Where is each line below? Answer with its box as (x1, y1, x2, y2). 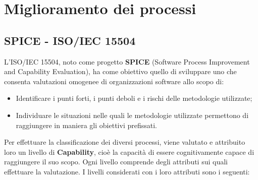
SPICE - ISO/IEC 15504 (4, 32, 136, 48)
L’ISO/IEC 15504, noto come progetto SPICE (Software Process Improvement (4, 56, 250, 67)
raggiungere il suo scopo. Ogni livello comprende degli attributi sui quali (4, 156, 228, 167)
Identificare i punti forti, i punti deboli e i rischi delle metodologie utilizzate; (16, 93, 252, 103)
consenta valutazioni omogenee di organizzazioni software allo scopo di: (4, 76, 224, 86)
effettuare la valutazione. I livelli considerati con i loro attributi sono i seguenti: (4, 166, 250, 176)
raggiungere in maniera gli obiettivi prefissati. (16, 119, 157, 130)
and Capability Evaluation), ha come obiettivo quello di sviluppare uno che (4, 66, 237, 77)
